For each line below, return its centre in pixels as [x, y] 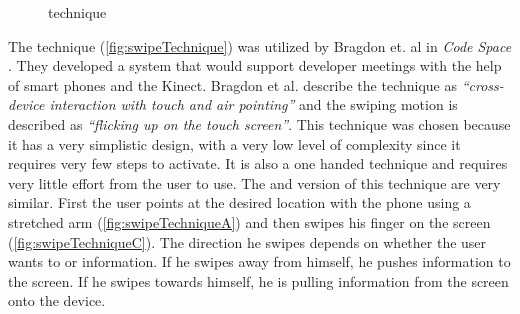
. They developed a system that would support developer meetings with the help [255, 65]
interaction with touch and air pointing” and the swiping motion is [253, 104]
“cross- [482, 84]
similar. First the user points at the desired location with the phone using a [239, 202]
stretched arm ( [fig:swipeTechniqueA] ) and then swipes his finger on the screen [249, 221]
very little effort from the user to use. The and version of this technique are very [254, 182]
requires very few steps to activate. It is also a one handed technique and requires [258, 163]
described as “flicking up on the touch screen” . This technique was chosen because [259, 123]
